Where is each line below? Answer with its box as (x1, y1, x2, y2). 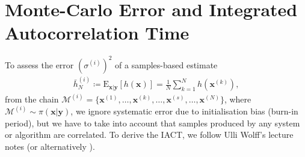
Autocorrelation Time (5, 20, 189, 45)
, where (224, 92, 251, 105)
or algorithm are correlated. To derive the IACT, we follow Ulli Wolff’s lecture (5, 128, 294, 141)
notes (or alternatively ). (5, 140, 95, 152)
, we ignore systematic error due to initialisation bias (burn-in (70, 104, 298, 117)
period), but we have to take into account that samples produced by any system (5, 116, 300, 129)
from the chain (5, 92, 59, 105)
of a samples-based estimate (115, 58, 218, 71)
